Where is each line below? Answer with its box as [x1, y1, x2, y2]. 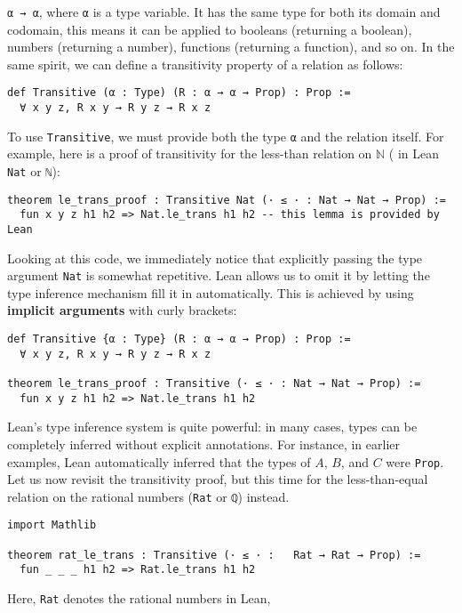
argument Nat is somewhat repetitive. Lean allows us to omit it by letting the [7, 266, 430, 285]
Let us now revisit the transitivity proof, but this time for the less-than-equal [7, 470, 428, 488]
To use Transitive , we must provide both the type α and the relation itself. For [7, 126, 444, 145]
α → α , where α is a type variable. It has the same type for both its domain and [7, 3, 441, 20]
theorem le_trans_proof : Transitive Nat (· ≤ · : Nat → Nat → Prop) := [7, 193, 446, 206]
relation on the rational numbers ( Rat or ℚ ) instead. [7, 487, 290, 505]
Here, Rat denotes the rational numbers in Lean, [7, 589, 271, 608]
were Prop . [386, 452, 444, 471]
